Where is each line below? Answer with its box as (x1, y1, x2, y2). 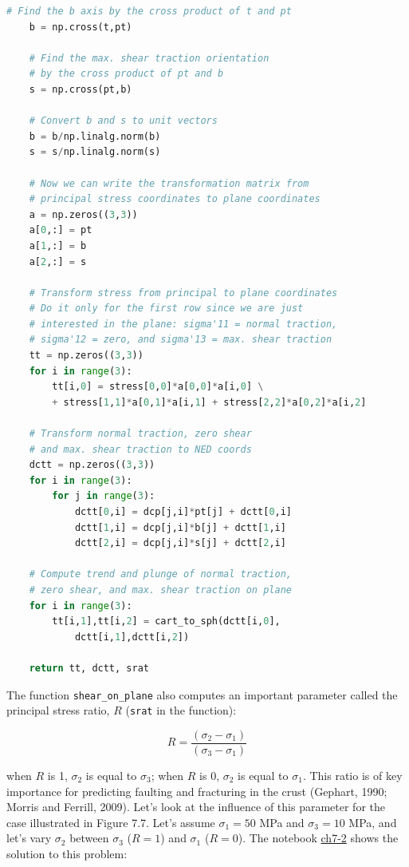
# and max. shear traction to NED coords (29, 443, 252, 455)
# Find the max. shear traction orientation (29, 52, 269, 64)
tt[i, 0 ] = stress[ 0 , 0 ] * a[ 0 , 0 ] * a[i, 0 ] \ (52, 381, 264, 393)
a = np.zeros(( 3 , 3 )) (29, 208, 138, 220)
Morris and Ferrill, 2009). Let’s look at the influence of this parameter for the (6, 798, 385, 815)
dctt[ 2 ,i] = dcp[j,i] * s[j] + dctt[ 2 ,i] (74, 537, 286, 549)
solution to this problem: (6, 845, 128, 861)
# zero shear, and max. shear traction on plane (29, 584, 292, 596)
